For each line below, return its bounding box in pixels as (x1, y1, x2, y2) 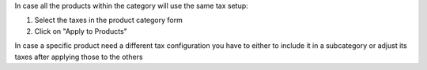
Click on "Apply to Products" (34, 26, 128, 35)
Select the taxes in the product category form (34, 16, 183, 25)
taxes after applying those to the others (14, 52, 143, 61)
